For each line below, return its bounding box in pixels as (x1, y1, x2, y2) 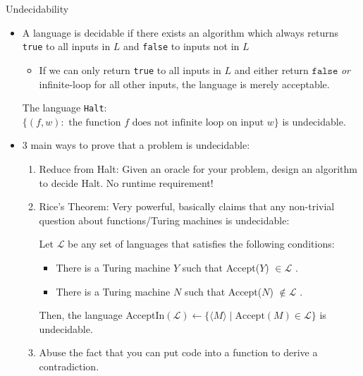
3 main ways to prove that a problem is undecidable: (22, 138, 250, 152)
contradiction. (39, 358, 99, 373)
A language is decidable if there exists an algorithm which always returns (22, 25, 338, 40)
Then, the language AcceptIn (39, 308, 165, 322)
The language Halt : (22, 100, 107, 115)
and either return (234, 62, 309, 77)
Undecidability (6, 1, 69, 16)
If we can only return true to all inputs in (39, 62, 221, 77)
